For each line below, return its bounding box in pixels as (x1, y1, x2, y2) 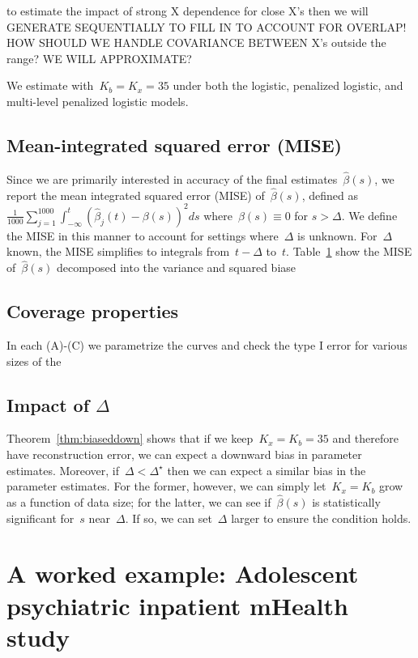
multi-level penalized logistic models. (6, 92, 189, 109)
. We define (341, 206, 398, 223)
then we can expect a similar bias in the (167, 461, 366, 478)
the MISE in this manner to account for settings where (6, 227, 279, 244)
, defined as (301, 186, 358, 203)
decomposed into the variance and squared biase (56, 259, 296, 276)
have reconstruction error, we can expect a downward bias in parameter (6, 446, 362, 463)
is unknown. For (297, 227, 377, 244)
